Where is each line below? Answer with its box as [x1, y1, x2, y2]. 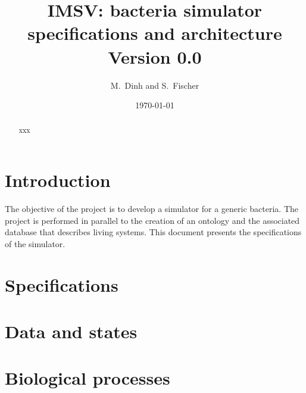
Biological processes [5, 366, 170, 390]
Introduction [5, 168, 111, 192]
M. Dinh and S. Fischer [110, 79, 199, 91]
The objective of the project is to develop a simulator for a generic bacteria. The [5, 202, 299, 215]
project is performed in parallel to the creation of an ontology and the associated [5, 214, 300, 226]
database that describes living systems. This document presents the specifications [5, 226, 302, 238]
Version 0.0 [108, 44, 202, 68]
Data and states [5, 319, 138, 344]
